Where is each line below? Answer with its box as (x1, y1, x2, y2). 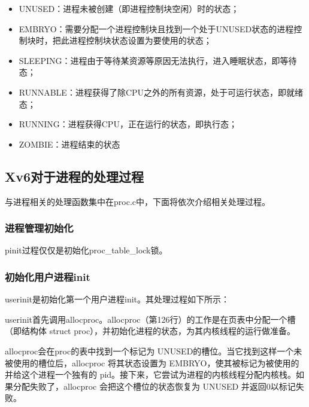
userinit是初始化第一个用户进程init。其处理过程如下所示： (5, 293, 230, 305)
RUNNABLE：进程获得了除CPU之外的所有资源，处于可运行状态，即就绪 (19, 85, 304, 98)
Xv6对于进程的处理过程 (5, 167, 144, 185)
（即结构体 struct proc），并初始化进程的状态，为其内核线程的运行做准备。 (5, 325, 296, 337)
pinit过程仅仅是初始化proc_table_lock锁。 (5, 244, 168, 256)
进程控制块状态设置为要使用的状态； (69, 34, 212, 47)
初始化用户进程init (5, 269, 90, 284)
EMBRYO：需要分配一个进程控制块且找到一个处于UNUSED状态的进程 (19, 22, 294, 35)
